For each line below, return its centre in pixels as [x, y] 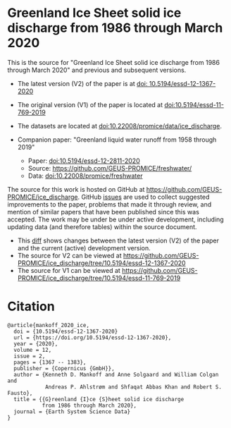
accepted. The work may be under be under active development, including [115, 219]
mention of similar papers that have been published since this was [103, 212]
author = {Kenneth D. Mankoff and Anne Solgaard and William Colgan [116, 374]
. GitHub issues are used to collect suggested [143, 197]
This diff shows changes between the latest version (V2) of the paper [118, 240]
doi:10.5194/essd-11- [194, 104]
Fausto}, [20, 393]
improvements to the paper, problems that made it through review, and [110, 204]
